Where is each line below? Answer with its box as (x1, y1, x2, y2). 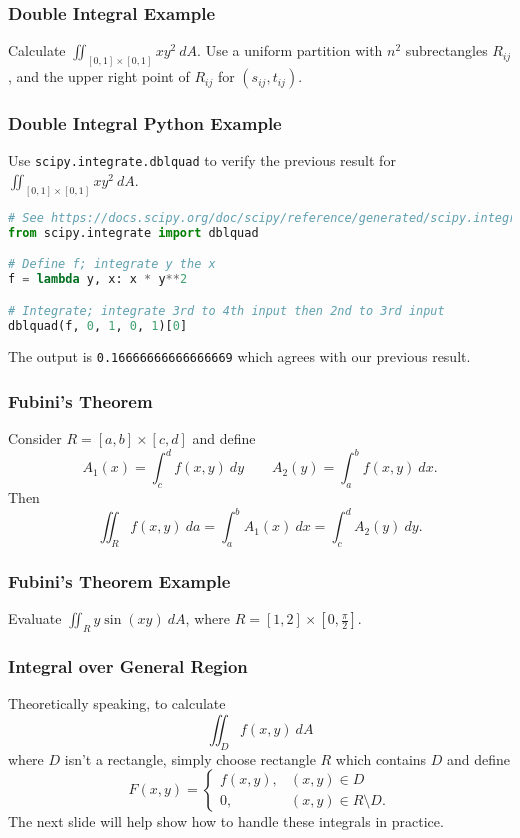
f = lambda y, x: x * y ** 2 (8, 272, 188, 287)
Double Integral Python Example (8, 111, 282, 135)
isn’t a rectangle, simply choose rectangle (64, 748, 316, 769)
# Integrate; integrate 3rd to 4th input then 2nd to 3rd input (8, 303, 445, 318)
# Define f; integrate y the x (8, 257, 216, 272)
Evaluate (8, 608, 62, 629)
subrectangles (405, 40, 488, 61)
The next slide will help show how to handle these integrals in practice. (8, 811, 444, 832)
